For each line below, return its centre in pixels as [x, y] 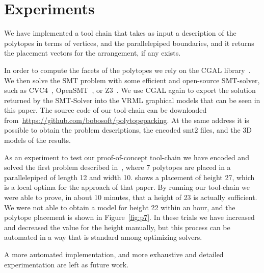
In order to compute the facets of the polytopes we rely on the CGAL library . [127, 70]
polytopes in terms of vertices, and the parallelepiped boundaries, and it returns [129, 43]
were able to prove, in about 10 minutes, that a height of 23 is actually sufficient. [131, 197]
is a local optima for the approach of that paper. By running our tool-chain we [127, 187]
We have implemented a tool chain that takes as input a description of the [120, 33]
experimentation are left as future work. [67, 264]
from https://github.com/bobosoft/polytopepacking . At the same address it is [127, 120]
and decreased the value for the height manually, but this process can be [117, 227]
